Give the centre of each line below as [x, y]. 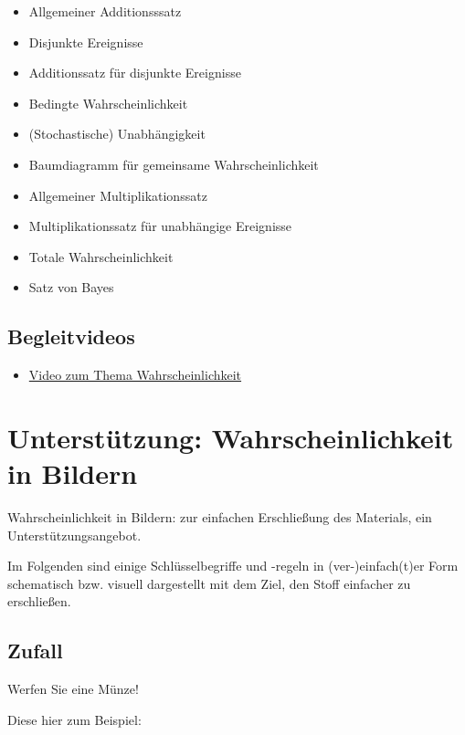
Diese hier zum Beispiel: [74, 719]
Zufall [35, 651]
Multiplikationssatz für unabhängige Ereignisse [160, 226]
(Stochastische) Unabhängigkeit [117, 134]
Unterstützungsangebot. [74, 535]
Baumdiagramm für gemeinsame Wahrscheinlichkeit [174, 164]
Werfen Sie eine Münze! [73, 689]
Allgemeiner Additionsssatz [105, 11]
